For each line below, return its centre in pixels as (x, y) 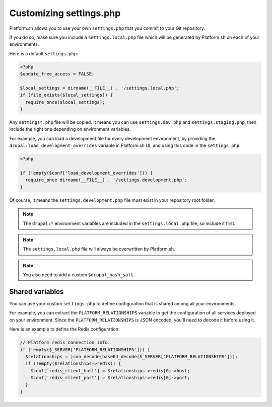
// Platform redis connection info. (65, 343)
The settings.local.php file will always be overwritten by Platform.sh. (99, 249)
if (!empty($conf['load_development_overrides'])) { (86, 173)
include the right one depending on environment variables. (70, 129)
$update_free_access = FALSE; (57, 74)
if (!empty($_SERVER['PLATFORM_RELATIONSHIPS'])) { (85, 349)
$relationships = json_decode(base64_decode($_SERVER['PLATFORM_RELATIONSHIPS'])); (131, 356)
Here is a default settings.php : (44, 53)
